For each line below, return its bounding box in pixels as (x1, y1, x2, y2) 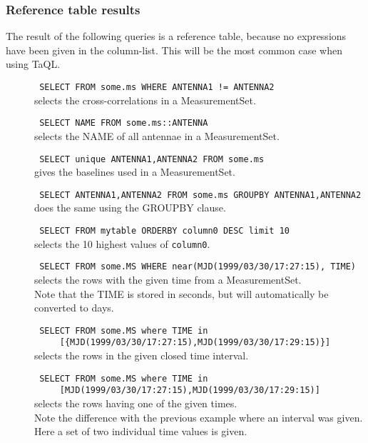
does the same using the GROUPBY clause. (34, 200, 226, 215)
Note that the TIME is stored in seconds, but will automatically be (34, 286, 329, 301)
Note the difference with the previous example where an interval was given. (34, 409, 363, 424)
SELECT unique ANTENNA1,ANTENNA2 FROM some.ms (39, 154, 265, 164)
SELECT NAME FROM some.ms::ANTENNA (39, 118, 208, 129)
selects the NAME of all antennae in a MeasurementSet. (34, 128, 280, 143)
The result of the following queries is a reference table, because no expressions (6, 29, 347, 44)
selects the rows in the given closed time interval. (34, 348, 249, 363)
